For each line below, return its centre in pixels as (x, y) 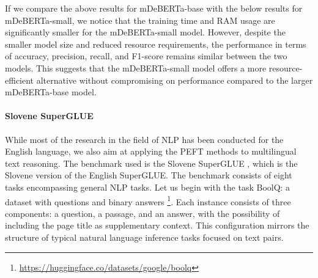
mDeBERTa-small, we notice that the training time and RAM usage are (140, 20)
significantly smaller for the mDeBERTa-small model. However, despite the (145, 32)
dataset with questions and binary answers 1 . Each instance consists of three (148, 200)
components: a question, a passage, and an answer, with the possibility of (142, 213)
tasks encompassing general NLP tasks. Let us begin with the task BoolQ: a (148, 187)
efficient (20, 80)
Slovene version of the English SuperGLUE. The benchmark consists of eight (149, 175)
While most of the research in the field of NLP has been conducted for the (144, 139)
